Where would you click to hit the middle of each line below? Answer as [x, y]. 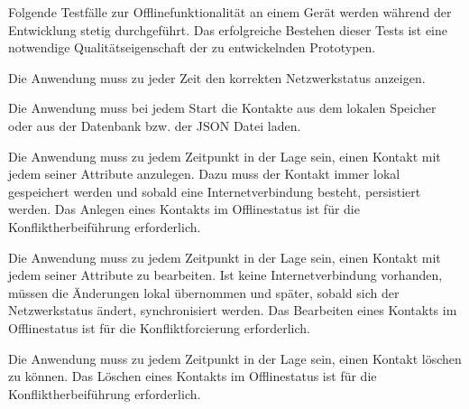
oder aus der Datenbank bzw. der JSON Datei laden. [155, 125]
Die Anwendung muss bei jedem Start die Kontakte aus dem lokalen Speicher [222, 108]
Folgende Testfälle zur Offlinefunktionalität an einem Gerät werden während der [230, 12]
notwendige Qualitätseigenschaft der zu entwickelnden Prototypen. [192, 47]
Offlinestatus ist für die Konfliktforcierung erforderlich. [159, 327]
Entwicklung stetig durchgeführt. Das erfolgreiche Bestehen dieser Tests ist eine [228, 29]
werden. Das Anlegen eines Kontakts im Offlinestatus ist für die [184, 209]
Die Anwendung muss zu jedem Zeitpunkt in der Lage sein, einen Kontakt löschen [235, 358]
